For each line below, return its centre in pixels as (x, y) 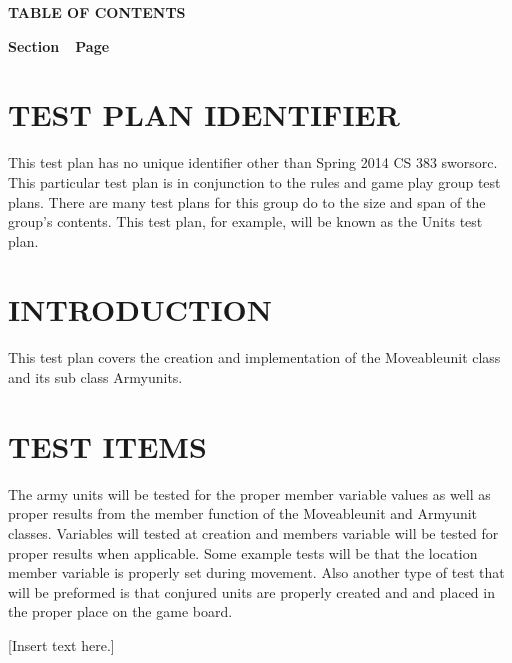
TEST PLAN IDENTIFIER (204, 114)
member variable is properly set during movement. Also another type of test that (256, 572)
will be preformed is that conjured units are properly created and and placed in (251, 591)
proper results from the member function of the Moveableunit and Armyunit (243, 513)
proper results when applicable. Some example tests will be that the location (243, 552)
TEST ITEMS (107, 445)
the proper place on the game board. (120, 611)
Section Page (59, 45)
